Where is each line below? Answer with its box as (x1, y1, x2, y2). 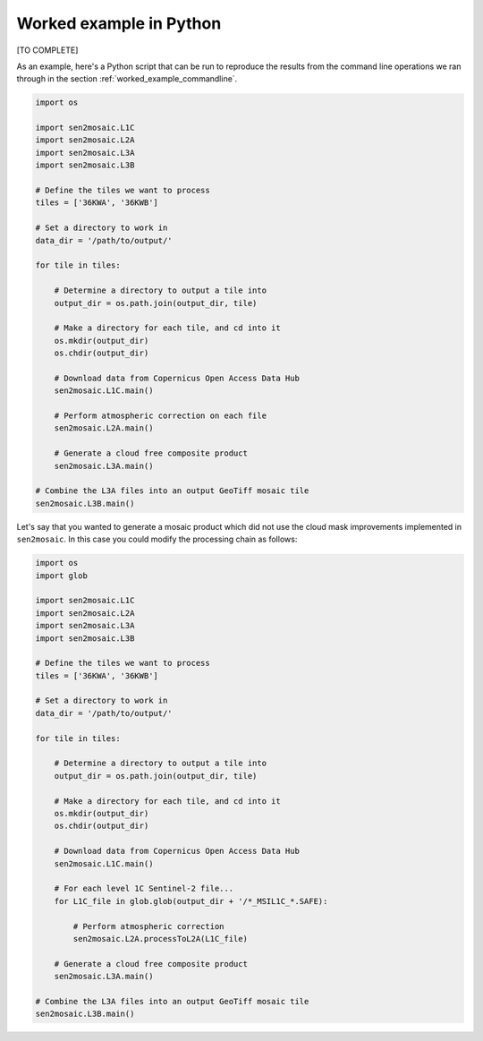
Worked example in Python (16, 13, 222, 33)
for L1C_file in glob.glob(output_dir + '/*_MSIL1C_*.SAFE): (54, 896, 328, 906)
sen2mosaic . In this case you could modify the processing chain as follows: (16, 533, 298, 545)
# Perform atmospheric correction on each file (54, 411, 267, 421)
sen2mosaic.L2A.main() (54, 423, 154, 433)
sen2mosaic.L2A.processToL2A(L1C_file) (72, 934, 248, 943)
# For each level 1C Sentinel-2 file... (54, 883, 234, 894)
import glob (35, 570, 89, 581)
